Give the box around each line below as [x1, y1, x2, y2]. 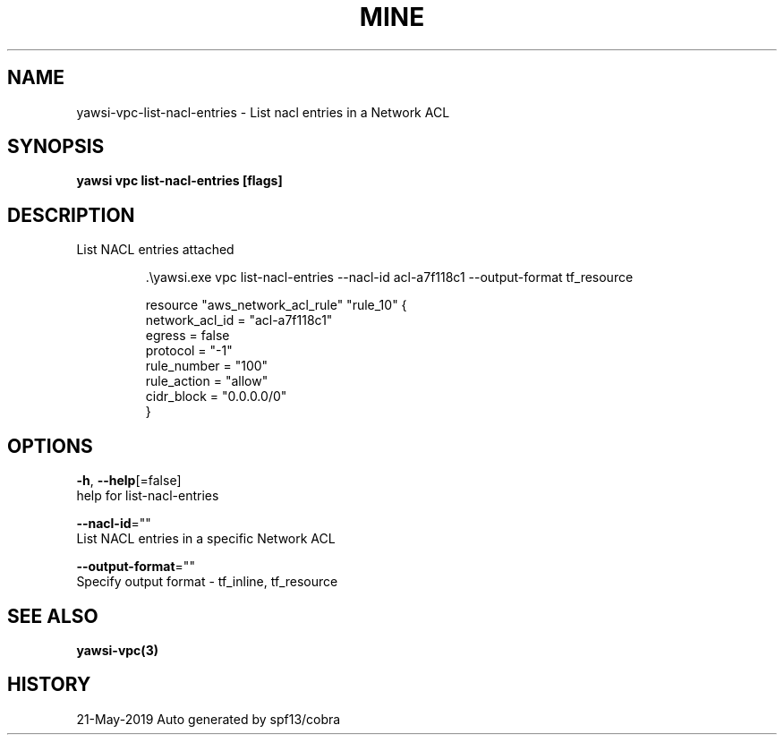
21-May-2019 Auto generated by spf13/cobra [76, 711, 341, 727]
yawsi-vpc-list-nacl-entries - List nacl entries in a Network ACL [76, 104, 450, 120]
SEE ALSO [7, 604, 98, 627]
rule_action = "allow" [145, 373, 268, 389]
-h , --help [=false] [76, 473, 182, 489]
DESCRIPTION [7, 203, 135, 226]
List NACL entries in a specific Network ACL [76, 531, 336, 547]
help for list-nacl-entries [76, 488, 219, 504]
